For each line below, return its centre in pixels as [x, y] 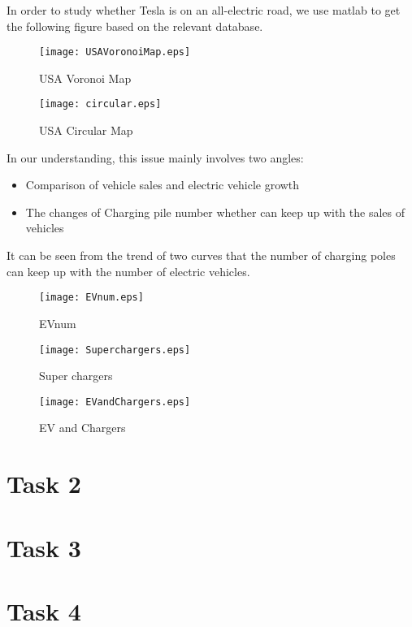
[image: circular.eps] [100, 104]
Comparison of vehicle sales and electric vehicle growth [163, 185]
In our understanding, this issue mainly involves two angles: [155, 157]
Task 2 [44, 484]
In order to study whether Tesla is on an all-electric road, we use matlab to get [204, 10]
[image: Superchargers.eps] [115, 350]
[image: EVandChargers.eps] [115, 402]
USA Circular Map [86, 130]
